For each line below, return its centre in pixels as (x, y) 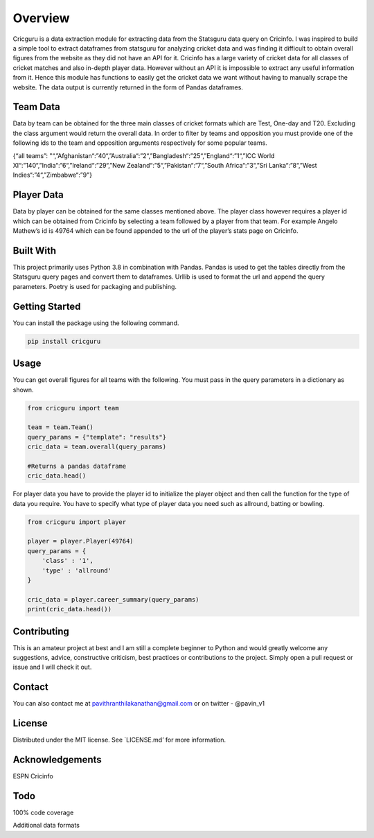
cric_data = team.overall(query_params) (97, 447)
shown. (23, 390)
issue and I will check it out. (52, 667)
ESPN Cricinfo (33, 776)
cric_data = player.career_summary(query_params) (113, 599)
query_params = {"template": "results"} (97, 437)
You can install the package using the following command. (96, 323)
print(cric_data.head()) (70, 609)
